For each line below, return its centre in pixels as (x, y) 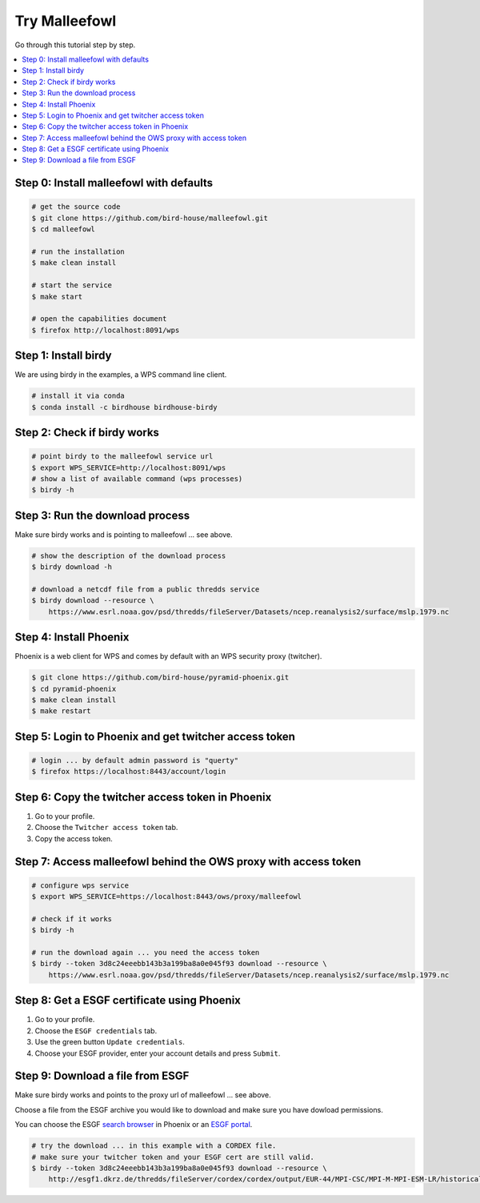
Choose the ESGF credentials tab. (96, 1031)
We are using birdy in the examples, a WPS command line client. (121, 375)
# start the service (72, 285)
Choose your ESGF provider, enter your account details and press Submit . (158, 1053)
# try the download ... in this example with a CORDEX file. (154, 1146)
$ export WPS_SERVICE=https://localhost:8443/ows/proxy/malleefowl (167, 897)
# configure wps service (80, 885)
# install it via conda (78, 396)
